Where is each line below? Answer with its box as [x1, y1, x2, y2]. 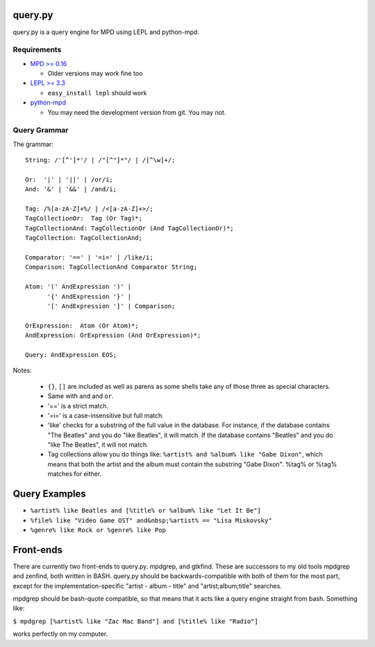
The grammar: [12, 140, 53, 148]
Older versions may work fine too [47, 70, 143, 78]
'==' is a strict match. [47, 401, 109, 410]
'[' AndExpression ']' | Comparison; [47, 303, 176, 310]
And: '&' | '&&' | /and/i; [25, 185, 117, 193]
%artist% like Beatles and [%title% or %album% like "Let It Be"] [30, 506, 262, 515]
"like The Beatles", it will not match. [47, 440, 149, 449]
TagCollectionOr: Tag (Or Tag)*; [25, 214, 142, 223]
